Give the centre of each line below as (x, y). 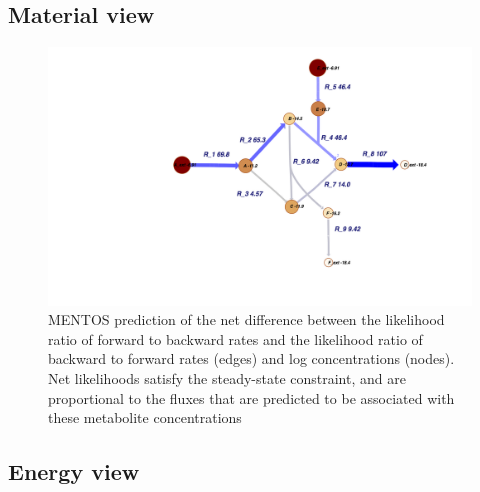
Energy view (74, 471)
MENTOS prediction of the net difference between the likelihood (246, 319)
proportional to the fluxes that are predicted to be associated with (251, 397)
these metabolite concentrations (145, 417)
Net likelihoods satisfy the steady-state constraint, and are (227, 377)
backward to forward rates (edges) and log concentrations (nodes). (251, 358)
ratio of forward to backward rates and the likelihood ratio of (235, 338)
